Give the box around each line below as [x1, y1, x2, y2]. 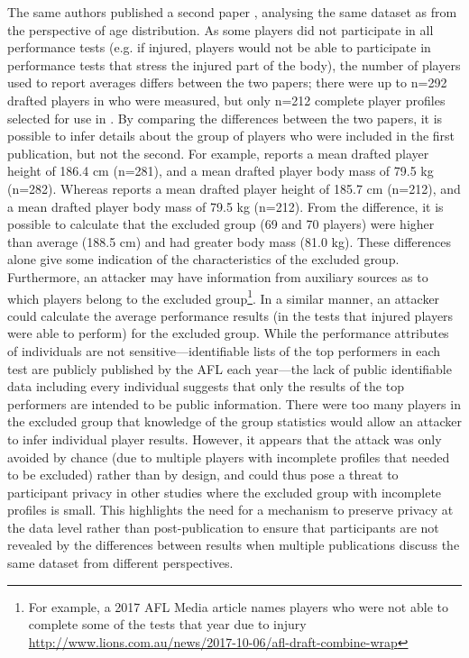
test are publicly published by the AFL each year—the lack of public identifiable [7, 359, 452, 378]
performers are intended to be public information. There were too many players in [7, 394, 461, 413]
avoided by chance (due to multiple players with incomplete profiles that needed [7, 447, 450, 466]
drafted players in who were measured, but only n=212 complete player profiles [7, 90, 446, 109]
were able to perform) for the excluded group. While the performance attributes [7, 324, 449, 343]
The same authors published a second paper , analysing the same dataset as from [7, 3, 457, 21]
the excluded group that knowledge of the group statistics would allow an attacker [7, 412, 462, 431]
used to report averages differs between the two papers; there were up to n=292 [7, 73, 447, 92]
